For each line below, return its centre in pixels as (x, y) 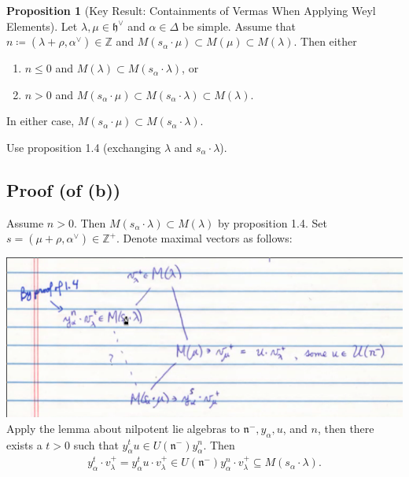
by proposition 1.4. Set (273, 222)
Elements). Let (42, 26)
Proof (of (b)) (64, 189)
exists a (24, 444)
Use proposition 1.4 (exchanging (84, 147)
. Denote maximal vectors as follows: (204, 238)
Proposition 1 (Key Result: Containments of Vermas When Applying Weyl (191, 10)
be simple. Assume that (239, 26)
